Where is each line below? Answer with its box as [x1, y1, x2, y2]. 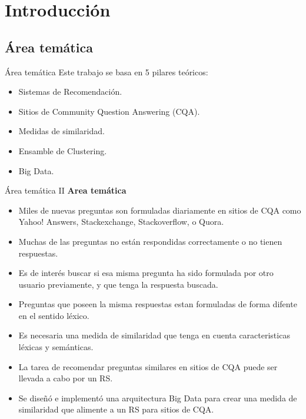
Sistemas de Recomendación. [18, 85, 122, 98]
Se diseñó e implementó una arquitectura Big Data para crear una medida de [18, 391, 297, 404]
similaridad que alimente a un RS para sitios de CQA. [18, 403, 214, 415]
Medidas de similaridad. [18, 125, 105, 137]
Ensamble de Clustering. [18, 144, 107, 157]
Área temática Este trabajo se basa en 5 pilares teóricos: [5, 65, 208, 78]
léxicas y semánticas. [18, 341, 94, 353]
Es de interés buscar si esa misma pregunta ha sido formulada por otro [18, 267, 274, 279]
